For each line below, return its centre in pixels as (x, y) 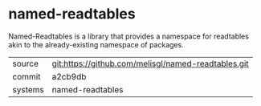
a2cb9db (69, 76)
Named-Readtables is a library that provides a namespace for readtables (128, 36)
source (25, 63)
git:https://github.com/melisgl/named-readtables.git (150, 63)
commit (27, 76)
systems (28, 89)
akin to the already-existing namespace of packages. (96, 44)
